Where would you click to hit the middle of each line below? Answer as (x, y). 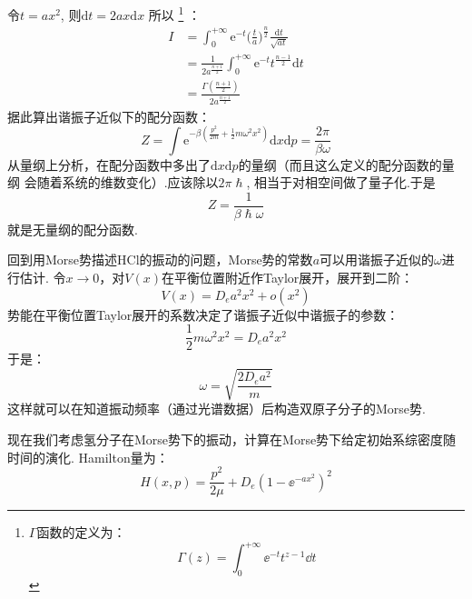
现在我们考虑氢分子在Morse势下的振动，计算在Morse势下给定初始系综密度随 (232, 439)
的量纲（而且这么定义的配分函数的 (340, 164)
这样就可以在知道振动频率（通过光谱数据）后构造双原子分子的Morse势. (216, 409)
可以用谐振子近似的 (377, 260)
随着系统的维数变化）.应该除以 (128, 182)
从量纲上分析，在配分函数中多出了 (109, 164)
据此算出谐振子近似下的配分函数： (109, 116)
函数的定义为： (81, 532)
